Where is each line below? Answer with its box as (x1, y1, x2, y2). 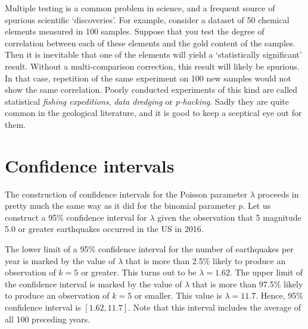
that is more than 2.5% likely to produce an (125, 254, 286, 267)
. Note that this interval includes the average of (128, 301, 301, 313)
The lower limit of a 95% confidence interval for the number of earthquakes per (5, 243, 294, 255)
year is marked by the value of (5, 254, 116, 267)
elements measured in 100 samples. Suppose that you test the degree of (5, 25, 265, 37)
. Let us (242, 199, 271, 212)
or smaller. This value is (134, 289, 222, 302)
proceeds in (257, 187, 299, 200)
